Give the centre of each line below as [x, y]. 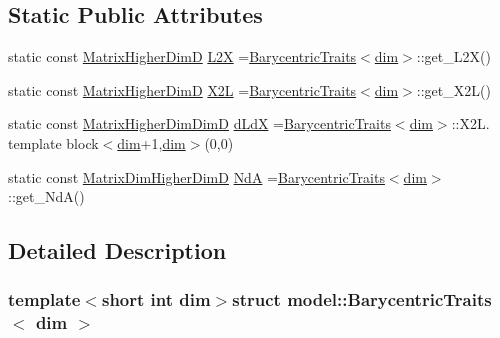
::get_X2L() [453, 89]
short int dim [156, 299]
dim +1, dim [151, 142]
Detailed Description [117, 250]
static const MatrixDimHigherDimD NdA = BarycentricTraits [196, 176]
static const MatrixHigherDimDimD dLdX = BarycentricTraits [199, 123]
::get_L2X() [453, 56]
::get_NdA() [46, 196]
